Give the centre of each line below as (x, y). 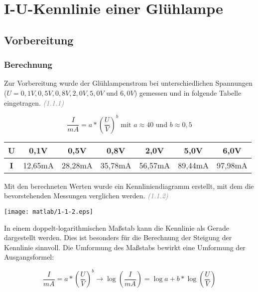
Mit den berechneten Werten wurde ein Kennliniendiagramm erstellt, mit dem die (129, 186)
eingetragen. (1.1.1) (34, 102)
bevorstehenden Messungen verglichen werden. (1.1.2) (86, 196)
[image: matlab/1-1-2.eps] (49, 212)
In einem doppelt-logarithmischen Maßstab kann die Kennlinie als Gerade (117, 227)
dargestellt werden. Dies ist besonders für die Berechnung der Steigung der (118, 237)
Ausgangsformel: (29, 257)
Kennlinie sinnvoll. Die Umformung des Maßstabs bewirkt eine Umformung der (125, 247)
